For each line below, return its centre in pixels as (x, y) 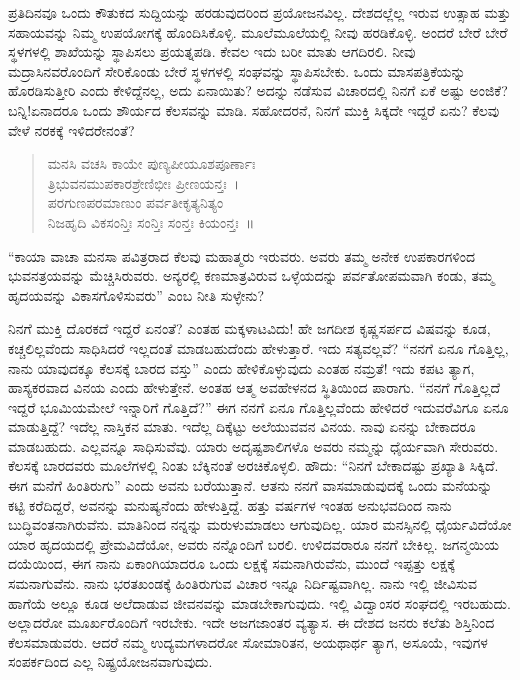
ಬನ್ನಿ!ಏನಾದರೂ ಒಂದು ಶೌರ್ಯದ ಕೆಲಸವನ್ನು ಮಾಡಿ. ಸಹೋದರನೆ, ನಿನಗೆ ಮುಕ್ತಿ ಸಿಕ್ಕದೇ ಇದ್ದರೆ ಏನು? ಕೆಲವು (254, 109)
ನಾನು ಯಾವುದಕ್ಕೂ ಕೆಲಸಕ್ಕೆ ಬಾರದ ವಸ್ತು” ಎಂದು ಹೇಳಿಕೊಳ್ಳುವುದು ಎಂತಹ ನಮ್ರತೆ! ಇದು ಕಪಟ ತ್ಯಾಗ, (241, 367)
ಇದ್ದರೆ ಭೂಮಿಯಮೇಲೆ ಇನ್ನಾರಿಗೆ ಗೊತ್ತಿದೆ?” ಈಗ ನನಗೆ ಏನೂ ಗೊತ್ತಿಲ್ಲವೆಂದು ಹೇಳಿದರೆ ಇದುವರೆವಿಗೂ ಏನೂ (258, 406)
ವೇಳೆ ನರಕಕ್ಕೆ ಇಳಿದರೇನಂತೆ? (71, 129)
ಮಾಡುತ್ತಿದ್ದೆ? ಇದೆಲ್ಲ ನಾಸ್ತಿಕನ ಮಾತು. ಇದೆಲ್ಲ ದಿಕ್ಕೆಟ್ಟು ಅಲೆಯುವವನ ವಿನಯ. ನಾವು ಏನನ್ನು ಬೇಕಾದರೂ (242, 426)
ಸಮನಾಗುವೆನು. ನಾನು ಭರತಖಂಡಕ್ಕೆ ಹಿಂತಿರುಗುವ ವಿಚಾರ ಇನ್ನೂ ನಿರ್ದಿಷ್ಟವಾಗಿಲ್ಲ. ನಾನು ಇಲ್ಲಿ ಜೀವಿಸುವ (242, 583)
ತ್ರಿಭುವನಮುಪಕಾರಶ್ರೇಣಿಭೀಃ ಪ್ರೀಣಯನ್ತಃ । (143, 182)
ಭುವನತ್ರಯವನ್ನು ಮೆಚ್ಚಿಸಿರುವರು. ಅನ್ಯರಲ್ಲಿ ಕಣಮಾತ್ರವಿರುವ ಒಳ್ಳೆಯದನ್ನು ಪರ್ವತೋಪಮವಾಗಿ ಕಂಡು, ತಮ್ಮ (251, 275)
